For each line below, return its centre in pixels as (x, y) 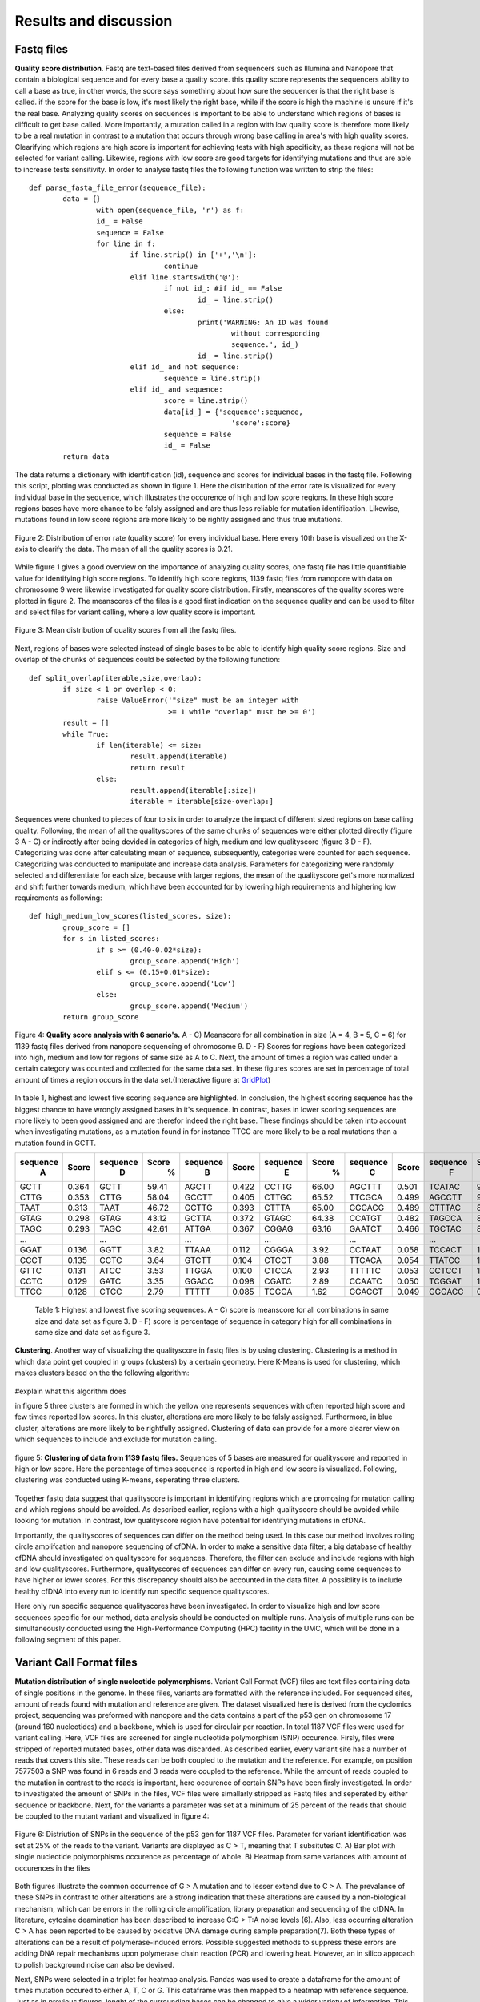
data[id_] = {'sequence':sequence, (233, 412)
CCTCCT (446, 1271)
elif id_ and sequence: (176, 390)
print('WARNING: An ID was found (263, 322)
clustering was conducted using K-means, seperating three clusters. (127, 1480)
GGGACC (446, 1292)
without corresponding (275, 334)
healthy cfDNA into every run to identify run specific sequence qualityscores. (142, 1591)
